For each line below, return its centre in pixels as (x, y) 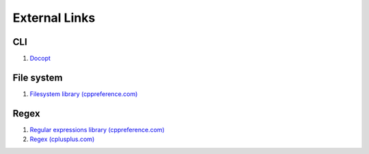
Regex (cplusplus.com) (62, 139)
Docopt (40, 59)
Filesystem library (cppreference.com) (84, 94)
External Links (54, 18)
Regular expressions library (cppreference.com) (97, 129)
